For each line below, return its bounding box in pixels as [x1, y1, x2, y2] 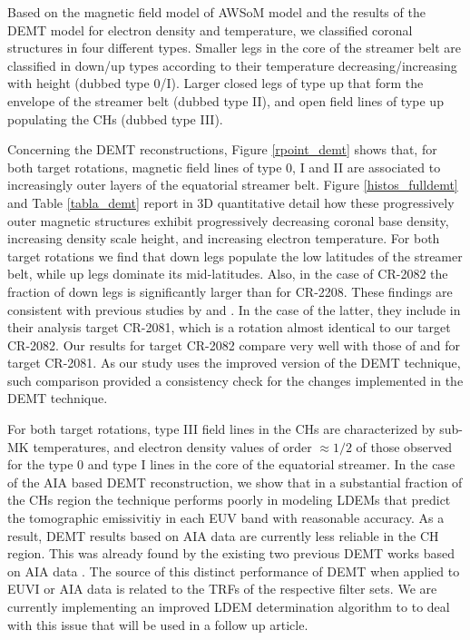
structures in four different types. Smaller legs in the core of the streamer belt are [7, 38, 462, 57]
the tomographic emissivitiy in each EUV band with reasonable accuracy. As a [7, 508, 445, 527]
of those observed [356, 437, 453, 456]
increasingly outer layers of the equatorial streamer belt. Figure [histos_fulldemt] [7, 175, 458, 194]
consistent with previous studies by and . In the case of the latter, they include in [7, 300, 461, 319]
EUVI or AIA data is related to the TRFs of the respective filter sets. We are [7, 579, 437, 598]
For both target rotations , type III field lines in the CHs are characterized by [7, 419, 436, 438]
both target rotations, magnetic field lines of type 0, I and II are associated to [7, 157, 441, 176]
